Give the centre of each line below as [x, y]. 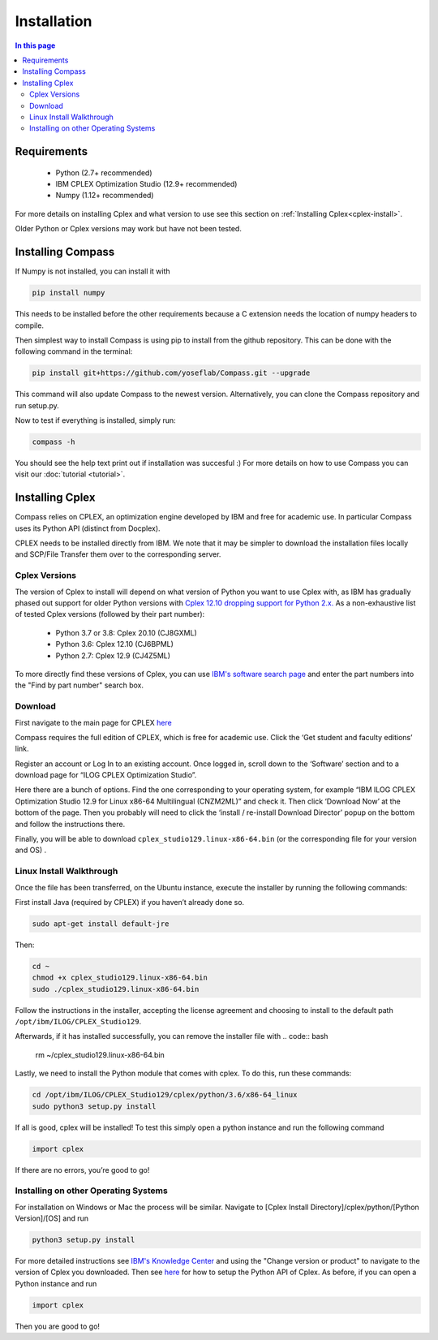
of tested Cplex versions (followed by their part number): [110, 614]
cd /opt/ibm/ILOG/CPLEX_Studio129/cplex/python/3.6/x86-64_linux [165, 1095]
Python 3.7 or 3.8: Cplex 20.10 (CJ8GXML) [127, 632]
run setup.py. [37, 405]
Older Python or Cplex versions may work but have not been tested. [129, 229]
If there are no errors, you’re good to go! [82, 1170]
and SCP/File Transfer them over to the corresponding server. [118, 554]
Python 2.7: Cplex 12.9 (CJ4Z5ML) [113, 655]
